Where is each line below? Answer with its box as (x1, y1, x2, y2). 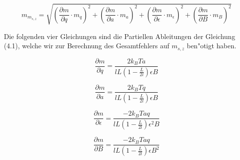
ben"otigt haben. (186, 40, 237, 51)
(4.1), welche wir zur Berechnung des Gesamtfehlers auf (4, 40, 169, 51)
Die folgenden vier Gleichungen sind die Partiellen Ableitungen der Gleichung (4, 31, 235, 41)
